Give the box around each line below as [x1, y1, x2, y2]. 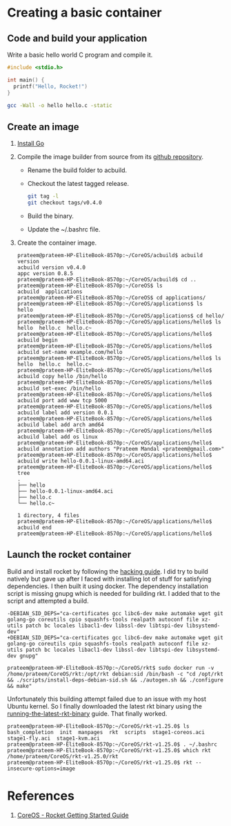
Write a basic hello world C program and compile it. [7, 50, 153, 59]
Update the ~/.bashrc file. [27, 225, 101, 233]
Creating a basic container [7, 5, 162, 21]
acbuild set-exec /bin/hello [17, 385, 101, 392]
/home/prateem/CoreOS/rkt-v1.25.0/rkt [7, 753, 119, 760]
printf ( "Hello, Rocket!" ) [13, 83, 88, 90]
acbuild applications [17, 288, 83, 295]
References [7, 788, 74, 803]
